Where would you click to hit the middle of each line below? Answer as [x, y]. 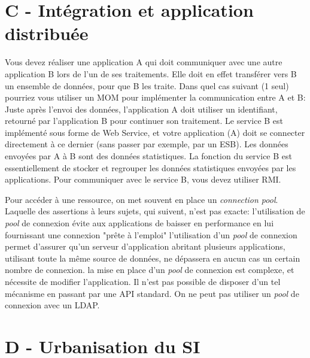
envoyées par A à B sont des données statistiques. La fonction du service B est [148, 156]
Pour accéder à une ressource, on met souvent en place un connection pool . [142, 199]
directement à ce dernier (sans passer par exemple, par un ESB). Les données [147, 144]
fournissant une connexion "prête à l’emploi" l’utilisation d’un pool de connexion [151, 234]
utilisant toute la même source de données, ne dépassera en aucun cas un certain [153, 258]
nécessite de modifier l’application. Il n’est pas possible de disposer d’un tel [143, 281]
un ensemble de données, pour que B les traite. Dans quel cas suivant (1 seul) [147, 85]
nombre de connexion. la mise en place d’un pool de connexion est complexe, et [150, 270]
